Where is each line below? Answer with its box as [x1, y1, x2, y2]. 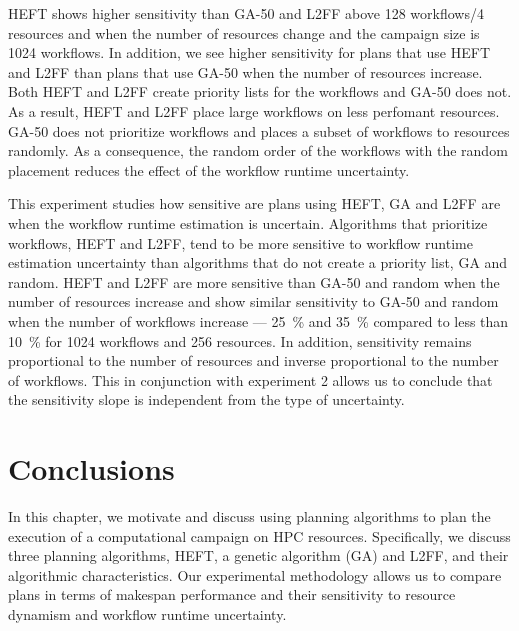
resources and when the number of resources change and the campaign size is [8, 22, 480, 43]
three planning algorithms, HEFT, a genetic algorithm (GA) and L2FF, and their [8, 545, 509, 566]
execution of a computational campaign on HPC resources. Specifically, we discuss [8, 525, 511, 546]
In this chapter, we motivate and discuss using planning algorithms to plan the [8, 506, 491, 526]
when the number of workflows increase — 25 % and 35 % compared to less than [8, 310, 509, 331]
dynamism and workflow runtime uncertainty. [8, 603, 287, 624]
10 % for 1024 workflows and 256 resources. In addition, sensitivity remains [8, 330, 472, 351]
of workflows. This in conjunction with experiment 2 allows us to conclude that [8, 369, 493, 390]
